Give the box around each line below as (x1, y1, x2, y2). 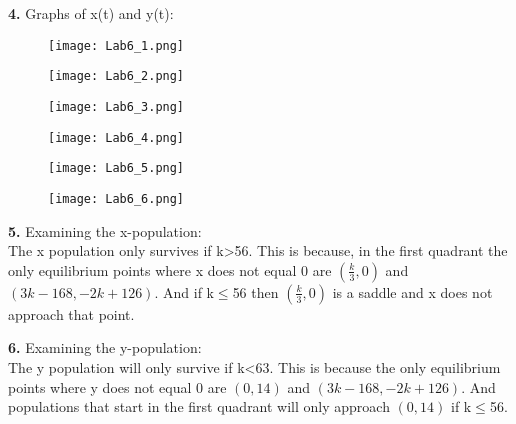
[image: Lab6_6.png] (48, 191, 185, 206)
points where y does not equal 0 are (8, 376, 227, 397)
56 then (232, 281, 279, 302)
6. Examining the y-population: (8, 337, 202, 358)
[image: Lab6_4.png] (48, 130, 185, 145)
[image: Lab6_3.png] (48, 99, 185, 114)
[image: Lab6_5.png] (48, 161, 185, 176)
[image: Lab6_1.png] (48, 38, 185, 53)
